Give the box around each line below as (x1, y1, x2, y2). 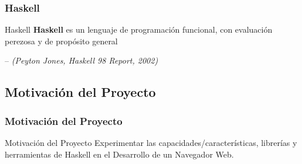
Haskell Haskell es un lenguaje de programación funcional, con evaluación (5, 23, 273, 36)
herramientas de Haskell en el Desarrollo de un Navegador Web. (5, 148, 234, 160)
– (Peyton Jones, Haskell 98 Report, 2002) (5, 54, 158, 67)
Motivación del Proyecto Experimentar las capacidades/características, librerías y (5, 137, 297, 148)
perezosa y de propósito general (5, 34, 118, 47)
